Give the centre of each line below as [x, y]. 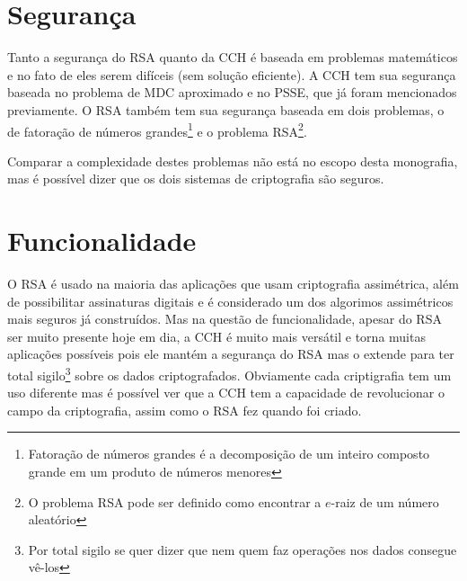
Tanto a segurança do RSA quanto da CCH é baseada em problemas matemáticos [233, 57]
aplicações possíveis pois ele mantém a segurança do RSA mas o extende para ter [231, 354]
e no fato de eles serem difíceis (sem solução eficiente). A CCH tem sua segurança [232, 74]
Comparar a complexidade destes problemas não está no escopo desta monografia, [233, 161]
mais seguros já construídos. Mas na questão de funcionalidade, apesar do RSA [225, 319]
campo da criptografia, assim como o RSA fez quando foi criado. [185, 410]
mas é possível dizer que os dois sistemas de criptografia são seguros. [196, 179]
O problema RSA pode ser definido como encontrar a [175, 501]
